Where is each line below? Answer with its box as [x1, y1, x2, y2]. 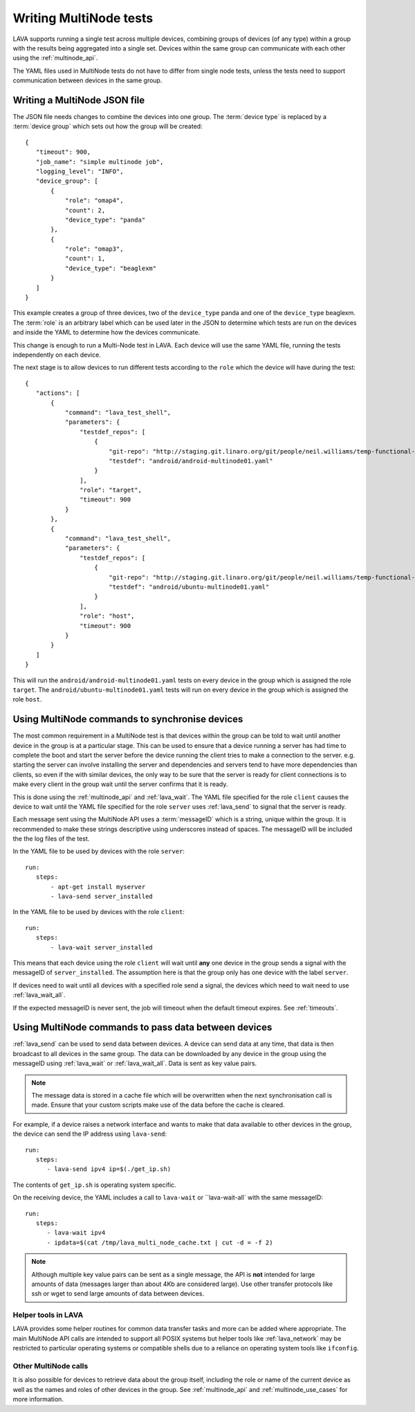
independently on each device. [12, 350, 102, 359]
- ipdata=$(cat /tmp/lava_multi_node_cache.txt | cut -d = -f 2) [46, 1238, 273, 1246]
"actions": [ [35, 389, 80, 397]
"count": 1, [64, 255, 106, 262]
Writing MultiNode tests [12, 10, 154, 26]
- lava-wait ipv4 [46, 1229, 106, 1237]
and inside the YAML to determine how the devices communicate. [12, 328, 201, 337]
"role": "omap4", [64, 197, 124, 204]
